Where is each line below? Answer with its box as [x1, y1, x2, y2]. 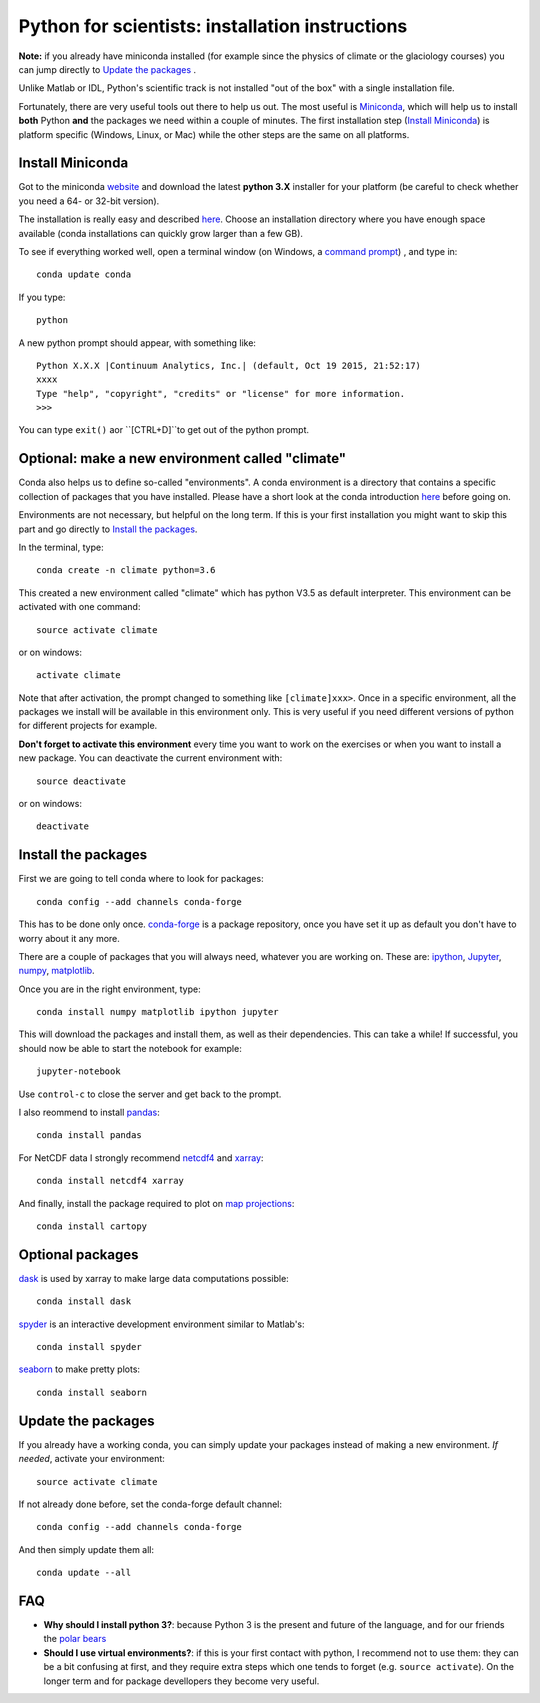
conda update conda [36, 269, 132, 280]
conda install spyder [36, 1341, 142, 1353]
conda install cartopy [36, 1220, 148, 1232]
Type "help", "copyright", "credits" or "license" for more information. [36, 388, 406, 399]
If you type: [18, 291, 66, 303]
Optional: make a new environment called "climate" [18, 450, 347, 467]
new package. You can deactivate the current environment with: [18, 752, 283, 764]
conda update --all [36, 1567, 132, 1579]
